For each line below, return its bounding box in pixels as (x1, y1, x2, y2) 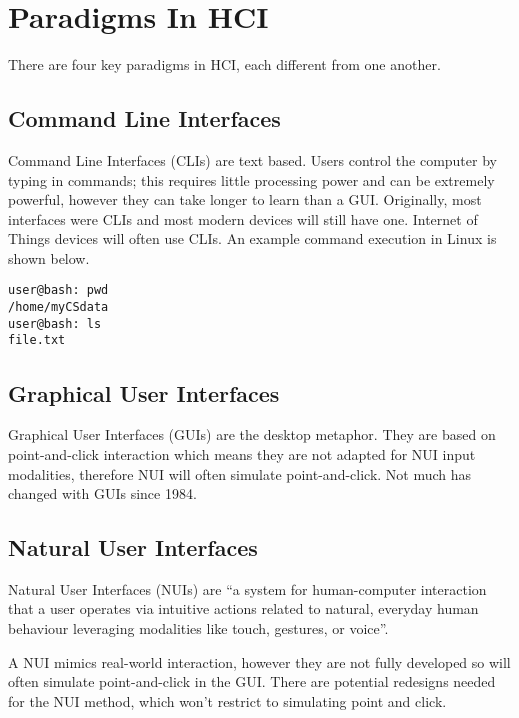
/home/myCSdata (8, 300, 109, 315)
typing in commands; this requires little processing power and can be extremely (8, 169, 495, 190)
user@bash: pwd (8, 283, 109, 298)
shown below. (8, 247, 90, 268)
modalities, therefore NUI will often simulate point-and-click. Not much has (8, 463, 472, 484)
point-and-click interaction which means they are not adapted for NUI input (8, 443, 476, 464)
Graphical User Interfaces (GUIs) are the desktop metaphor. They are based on (8, 424, 496, 445)
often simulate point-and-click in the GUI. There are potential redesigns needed (8, 671, 496, 692)
